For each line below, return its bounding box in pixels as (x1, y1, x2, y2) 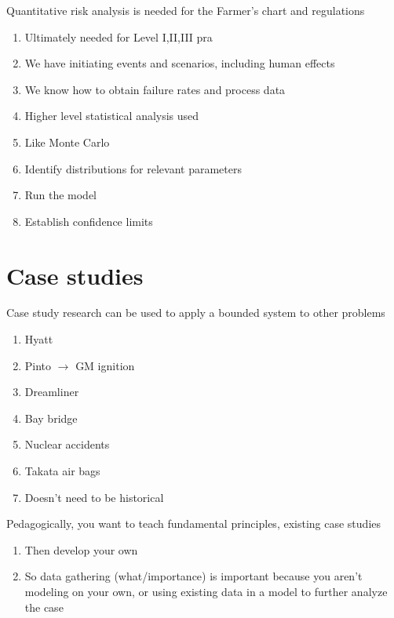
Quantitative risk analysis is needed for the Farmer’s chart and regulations (6, 2, 365, 18)
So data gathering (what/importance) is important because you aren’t (24, 568, 363, 584)
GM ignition (75, 357, 135, 373)
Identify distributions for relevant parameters (24, 160, 242, 176)
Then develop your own (24, 541, 138, 558)
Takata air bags (24, 463, 100, 479)
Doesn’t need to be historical (24, 489, 164, 505)
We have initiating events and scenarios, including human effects (24, 55, 335, 71)
